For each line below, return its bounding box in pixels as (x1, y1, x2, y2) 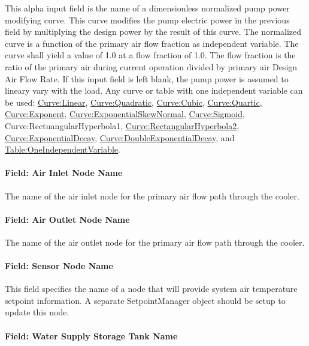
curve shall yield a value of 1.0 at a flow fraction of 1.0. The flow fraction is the (5, 49, 296, 61)
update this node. (5, 306, 69, 318)
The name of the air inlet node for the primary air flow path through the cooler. (5, 189, 299, 202)
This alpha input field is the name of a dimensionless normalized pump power (5, 2, 290, 14)
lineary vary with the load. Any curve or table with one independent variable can (5, 84, 303, 97)
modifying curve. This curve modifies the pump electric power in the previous (5, 13, 290, 26)
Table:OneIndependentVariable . (5, 143, 120, 156)
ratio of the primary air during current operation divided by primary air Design (5, 60, 298, 73)
